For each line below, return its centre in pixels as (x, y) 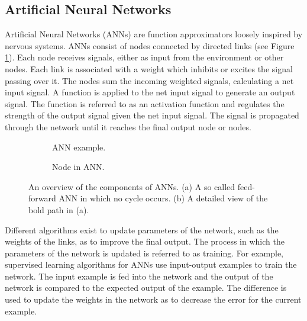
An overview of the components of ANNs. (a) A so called (132, 186)
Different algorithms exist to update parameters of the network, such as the (142, 229)
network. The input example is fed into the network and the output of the (139, 276)
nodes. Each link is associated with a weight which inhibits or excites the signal (149, 68)
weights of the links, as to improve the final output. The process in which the (145, 241)
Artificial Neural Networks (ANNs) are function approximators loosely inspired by (154, 34)
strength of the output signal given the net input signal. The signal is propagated (152, 115)
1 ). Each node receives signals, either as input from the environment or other (144, 57)
